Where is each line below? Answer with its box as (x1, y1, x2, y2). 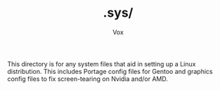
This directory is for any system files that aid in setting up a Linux (7, 59, 196, 68)
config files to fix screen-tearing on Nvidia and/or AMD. (7, 75, 169, 83)
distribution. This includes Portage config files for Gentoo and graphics (7, 67, 213, 75)
